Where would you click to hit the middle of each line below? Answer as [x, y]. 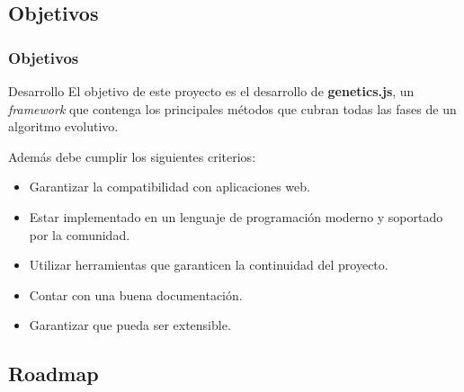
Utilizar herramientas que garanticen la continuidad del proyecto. [209, 265]
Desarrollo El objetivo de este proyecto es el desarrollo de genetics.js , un [211, 91]
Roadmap [54, 374]
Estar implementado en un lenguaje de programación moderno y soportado [236, 216]
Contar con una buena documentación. [136, 294]
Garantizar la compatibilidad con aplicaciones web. [170, 187]
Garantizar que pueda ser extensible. [130, 325]
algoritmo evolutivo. [63, 126]
